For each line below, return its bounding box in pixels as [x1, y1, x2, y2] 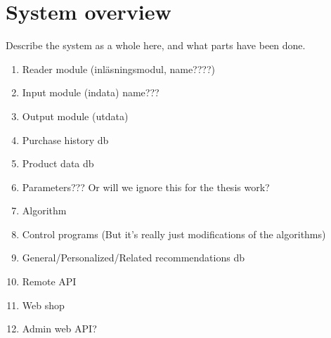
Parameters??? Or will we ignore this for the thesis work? [22, 179, 270, 194]
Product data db [22, 156, 94, 171]
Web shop [22, 297, 65, 312]
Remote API [22, 274, 77, 289]
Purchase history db [22, 132, 109, 147]
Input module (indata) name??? [22, 85, 160, 100]
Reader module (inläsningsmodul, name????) [22, 61, 215, 76]
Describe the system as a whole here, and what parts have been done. [6, 38, 306, 53]
